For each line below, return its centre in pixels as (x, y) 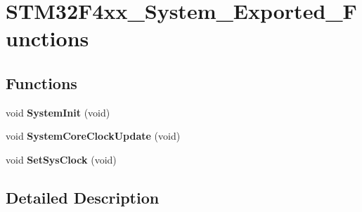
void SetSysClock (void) (61, 159)
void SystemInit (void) (58, 112)
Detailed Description (83, 197)
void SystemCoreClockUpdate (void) (93, 136)
